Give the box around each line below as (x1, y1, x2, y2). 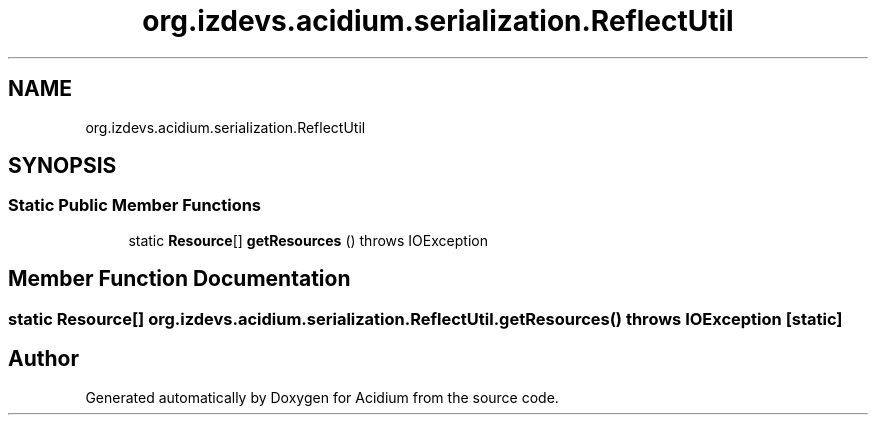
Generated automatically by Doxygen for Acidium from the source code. (85, 388, 559, 406)
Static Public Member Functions (8, 195, 262, 216)
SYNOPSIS (8, 153, 117, 179)
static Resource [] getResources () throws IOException (128, 231, 488, 249)
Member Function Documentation (8, 266, 351, 292)
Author (8, 346, 79, 372)
